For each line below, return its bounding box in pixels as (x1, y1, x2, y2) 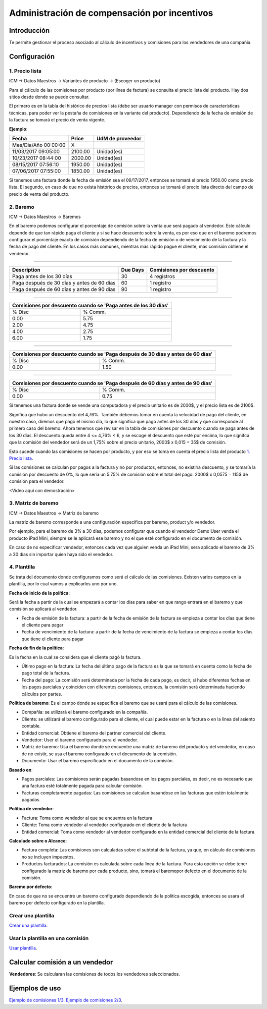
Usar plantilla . (9, 945, 37, 951)
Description (12, 267, 41, 274)
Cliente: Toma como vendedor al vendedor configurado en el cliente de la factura (21, 822, 187, 828)
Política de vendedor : (9, 806, 54, 812)
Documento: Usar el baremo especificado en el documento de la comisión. (21, 758, 174, 764)
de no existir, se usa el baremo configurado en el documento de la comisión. (21, 751, 178, 757)
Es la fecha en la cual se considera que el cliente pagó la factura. (9, 654, 142, 660)
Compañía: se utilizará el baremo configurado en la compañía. (21, 709, 148, 715)
